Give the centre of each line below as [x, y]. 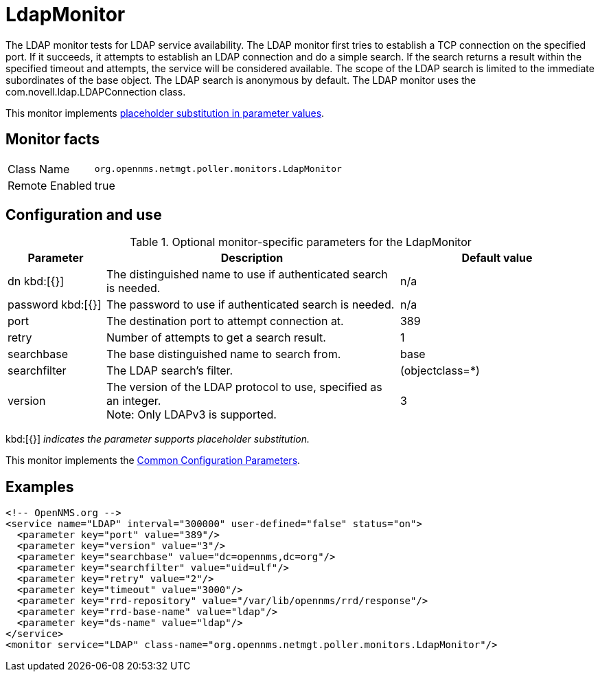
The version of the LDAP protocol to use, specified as [244, 387]
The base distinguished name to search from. [223, 354]
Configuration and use [84, 215]
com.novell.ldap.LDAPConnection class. [96, 91]
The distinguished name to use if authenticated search [247, 275]
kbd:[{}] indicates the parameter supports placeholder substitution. [158, 439]
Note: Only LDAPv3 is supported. [191, 415]
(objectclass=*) [440, 371]
